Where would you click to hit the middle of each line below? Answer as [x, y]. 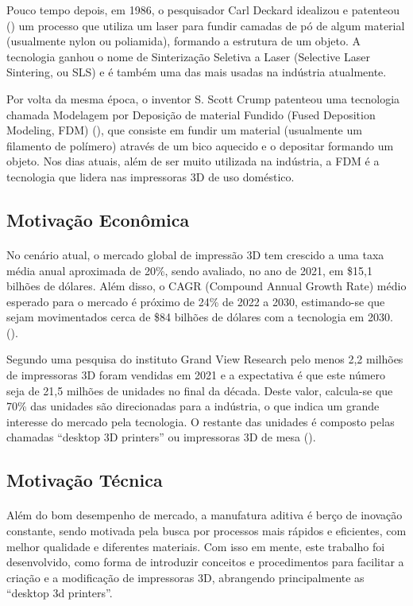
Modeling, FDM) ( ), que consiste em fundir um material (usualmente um [184, 130]
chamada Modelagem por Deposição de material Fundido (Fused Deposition [191, 114]
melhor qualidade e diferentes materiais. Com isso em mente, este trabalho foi [196, 546]
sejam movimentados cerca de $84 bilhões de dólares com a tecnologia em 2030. [200, 317]
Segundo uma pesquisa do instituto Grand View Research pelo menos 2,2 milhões [205, 359]
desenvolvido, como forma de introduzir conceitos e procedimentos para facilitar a [205, 562]
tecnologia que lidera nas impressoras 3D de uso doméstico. [151, 176]
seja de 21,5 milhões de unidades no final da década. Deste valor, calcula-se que [200, 390]
